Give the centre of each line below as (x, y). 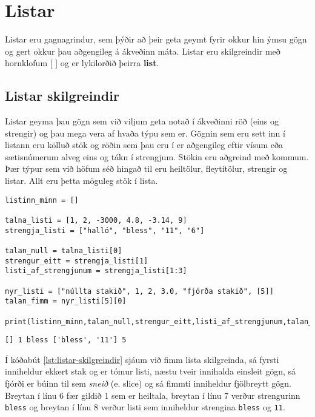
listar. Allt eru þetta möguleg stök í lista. (81, 181)
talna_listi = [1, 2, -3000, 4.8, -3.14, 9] (96, 220)
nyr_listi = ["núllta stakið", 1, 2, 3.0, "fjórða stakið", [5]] (139, 291)
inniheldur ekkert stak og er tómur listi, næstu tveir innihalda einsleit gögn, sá (151, 371)
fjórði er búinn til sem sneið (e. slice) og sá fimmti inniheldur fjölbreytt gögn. (148, 383)
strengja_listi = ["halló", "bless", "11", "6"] (105, 230)
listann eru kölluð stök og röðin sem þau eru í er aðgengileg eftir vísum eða (144, 145)
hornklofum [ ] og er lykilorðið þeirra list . (82, 63)
